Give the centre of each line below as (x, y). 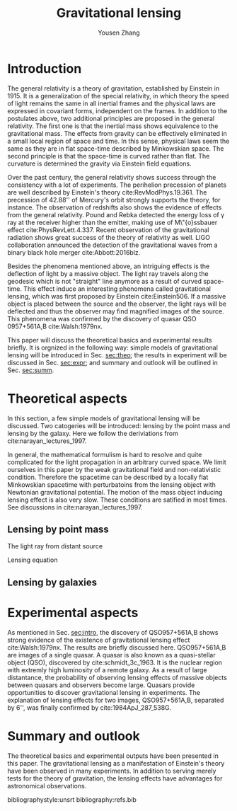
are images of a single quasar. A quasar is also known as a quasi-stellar (111, 655)
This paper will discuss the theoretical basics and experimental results (110, 340)
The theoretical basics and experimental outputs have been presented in (113, 756)
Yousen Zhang (119, 33)
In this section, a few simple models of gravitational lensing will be (104, 418)
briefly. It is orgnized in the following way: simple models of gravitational (112, 347)
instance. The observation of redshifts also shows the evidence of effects (115, 207)
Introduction (45, 68)
